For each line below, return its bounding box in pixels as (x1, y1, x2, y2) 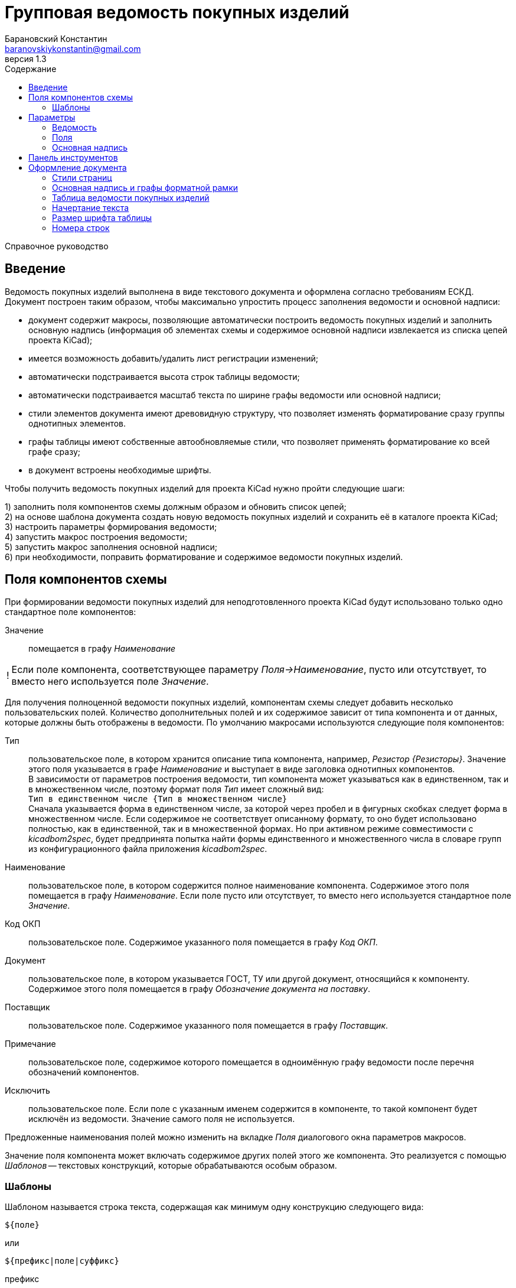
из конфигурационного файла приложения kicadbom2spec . (28, 844, 267, 854)
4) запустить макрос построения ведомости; (5, 531, 188, 542)
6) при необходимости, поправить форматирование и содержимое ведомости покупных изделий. (5, 551, 403, 562)
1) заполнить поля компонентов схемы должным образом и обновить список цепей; (5, 501, 347, 512)
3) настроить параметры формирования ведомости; (5, 521, 217, 532)
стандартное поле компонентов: (5, 607, 136, 617)
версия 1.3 (5, 53, 47, 64)
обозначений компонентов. (28, 1067, 139, 1078)
